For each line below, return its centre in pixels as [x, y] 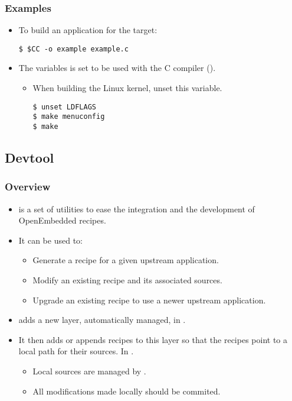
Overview [28, 187]
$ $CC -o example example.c [73, 49]
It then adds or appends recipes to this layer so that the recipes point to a [153, 339]
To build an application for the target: [88, 30]
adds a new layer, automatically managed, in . [102, 320]
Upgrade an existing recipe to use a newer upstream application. [149, 300]
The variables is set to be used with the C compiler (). [117, 68]
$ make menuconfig [69, 117]
